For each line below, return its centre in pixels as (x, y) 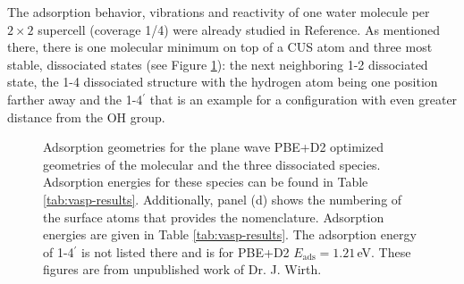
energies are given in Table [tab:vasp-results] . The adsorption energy (230, 234)
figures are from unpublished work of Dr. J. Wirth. (182, 269)
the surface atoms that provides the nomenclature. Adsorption (214, 217)
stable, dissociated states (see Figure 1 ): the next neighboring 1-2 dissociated (218, 64)
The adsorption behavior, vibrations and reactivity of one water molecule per (219, 12)
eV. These (384, 251)
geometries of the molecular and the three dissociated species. (212, 164)
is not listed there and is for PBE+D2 (186, 251)
